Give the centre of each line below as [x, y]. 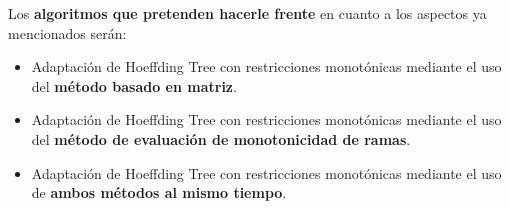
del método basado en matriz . [134, 85]
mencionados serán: [67, 32]
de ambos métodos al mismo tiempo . [159, 192]
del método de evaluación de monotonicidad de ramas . [221, 138]
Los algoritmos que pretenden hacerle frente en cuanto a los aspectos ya [247, 13]
